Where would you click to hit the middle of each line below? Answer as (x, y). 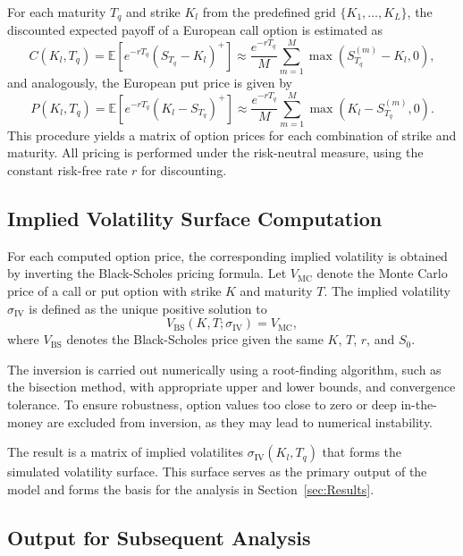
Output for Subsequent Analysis (159, 537)
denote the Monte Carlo (382, 273)
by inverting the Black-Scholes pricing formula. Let (147, 273)
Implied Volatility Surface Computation (195, 219)
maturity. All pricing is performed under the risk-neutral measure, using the (215, 152)
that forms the (362, 452)
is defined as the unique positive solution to (148, 308)
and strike (153, 12)
